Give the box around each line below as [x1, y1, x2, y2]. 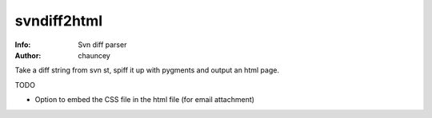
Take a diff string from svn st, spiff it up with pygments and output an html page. [14, 65, 280, 75]
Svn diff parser [78, 40, 127, 49]
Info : [14, 40, 31, 49]
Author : [14, 50, 42, 60]
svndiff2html [14, 12, 103, 29]
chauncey [78, 50, 111, 60]
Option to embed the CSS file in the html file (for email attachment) [34, 95, 255, 104]
